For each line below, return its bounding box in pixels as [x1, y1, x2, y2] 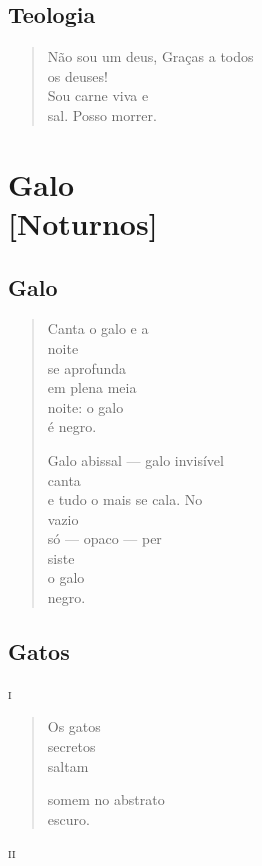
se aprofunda [47, 357, 127, 378]
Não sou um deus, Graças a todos [47, 46, 254, 67]
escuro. [47, 808, 90, 829]
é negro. [47, 416, 97, 437]
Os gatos [47, 716, 101, 737]
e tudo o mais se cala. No [47, 489, 203, 510]
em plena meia [47, 377, 137, 398]
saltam [47, 755, 89, 776]
